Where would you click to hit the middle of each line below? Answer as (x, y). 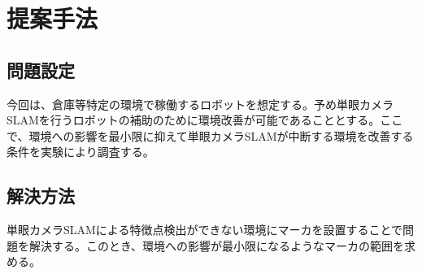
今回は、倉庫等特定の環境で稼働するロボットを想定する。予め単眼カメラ (200, 104)
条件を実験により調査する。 (80, 152)
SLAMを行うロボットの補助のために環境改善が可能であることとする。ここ (205, 120)
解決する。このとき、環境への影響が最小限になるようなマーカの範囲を (217, 245)
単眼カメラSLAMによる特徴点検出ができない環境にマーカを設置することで (205, 230)
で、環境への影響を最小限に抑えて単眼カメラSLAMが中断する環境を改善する (210, 135)
